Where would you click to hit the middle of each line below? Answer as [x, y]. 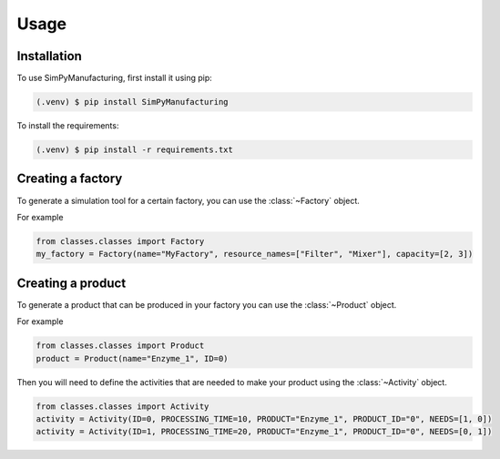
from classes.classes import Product [120, 346]
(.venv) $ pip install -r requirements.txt [135, 150]
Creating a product [71, 283]
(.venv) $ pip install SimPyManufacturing [132, 102]
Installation [49, 56]
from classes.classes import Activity [122, 406]
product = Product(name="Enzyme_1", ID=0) [132, 358]
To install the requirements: [68, 126]
